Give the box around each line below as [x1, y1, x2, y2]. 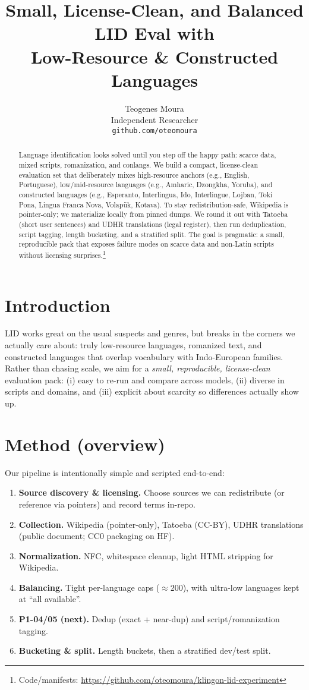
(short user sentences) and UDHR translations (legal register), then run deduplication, [18, 219, 286, 229]
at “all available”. [18, 593, 81, 605]
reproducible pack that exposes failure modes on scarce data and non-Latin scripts [18, 239, 274, 249]
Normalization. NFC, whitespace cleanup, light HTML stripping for [18, 549, 273, 562]
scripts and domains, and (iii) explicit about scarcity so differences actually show [5, 385, 299, 398]
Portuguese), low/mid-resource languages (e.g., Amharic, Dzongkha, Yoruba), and [18, 179, 273, 190]
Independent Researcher [111, 114, 198, 126]
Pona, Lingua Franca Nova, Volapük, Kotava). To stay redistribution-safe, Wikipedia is [18, 199, 289, 209]
